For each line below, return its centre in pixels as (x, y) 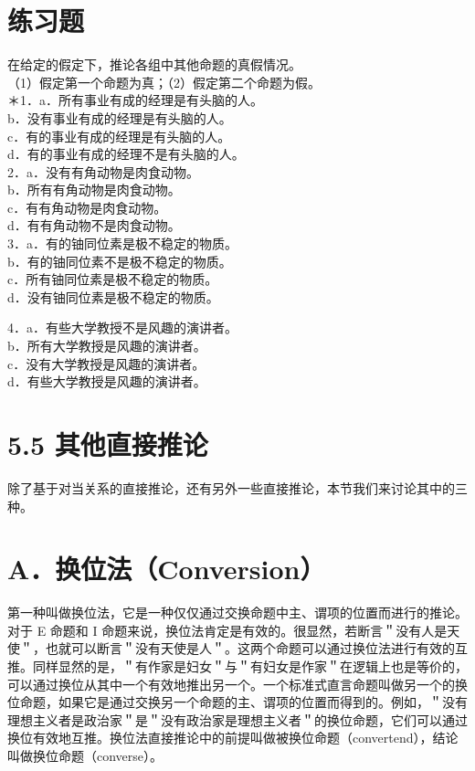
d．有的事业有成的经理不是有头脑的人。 (126, 154)
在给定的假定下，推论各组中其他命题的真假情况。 (154, 64)
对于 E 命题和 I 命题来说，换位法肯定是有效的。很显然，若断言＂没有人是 (227, 630)
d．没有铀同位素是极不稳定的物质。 (113, 296)
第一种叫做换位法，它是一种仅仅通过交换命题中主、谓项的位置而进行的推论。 (237, 613)
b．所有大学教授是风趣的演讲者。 (107, 346)
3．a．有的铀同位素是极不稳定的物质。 (122, 243)
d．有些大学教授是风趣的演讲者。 (107, 381)
